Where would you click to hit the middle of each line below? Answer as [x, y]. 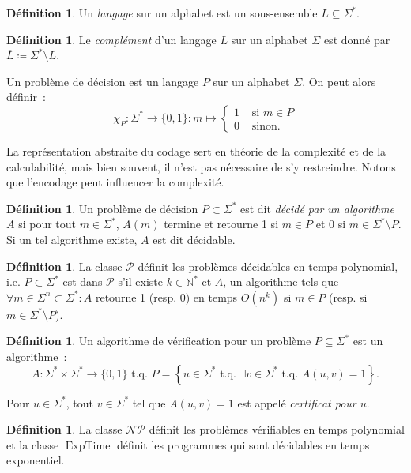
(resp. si [348, 297]
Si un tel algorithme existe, [72, 239]
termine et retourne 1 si [221, 224]
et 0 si [331, 224]
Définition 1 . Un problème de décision [102, 208]
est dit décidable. [194, 239]
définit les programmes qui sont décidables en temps [243, 444]
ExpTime [88, 446]
